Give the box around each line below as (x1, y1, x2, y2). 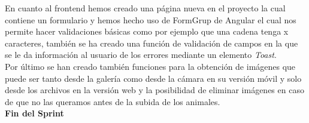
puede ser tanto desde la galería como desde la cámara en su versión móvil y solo (5, 72, 302, 84)
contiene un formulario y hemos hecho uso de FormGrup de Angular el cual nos (5, 13, 296, 26)
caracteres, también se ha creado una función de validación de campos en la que (5, 36, 298, 49)
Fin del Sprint (5, 107, 64, 119)
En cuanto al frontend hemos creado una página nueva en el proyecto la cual (5, 2, 286, 14)
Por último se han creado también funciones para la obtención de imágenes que (5, 60, 296, 72)
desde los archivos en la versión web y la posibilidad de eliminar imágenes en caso (5, 84, 304, 96)
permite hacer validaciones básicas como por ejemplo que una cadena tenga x (5, 25, 289, 38)
